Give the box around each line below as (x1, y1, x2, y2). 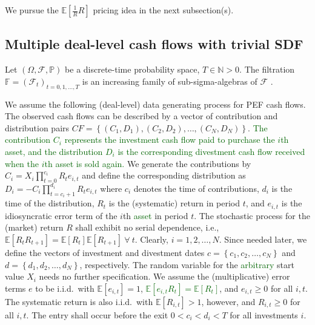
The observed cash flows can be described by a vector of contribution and (5, 110, 278, 122)
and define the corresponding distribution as (82, 169, 246, 182)
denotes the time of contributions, (133, 182, 259, 194)
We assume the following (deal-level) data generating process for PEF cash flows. (5, 97, 306, 110)
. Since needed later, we (219, 233, 307, 246)
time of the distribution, (5, 197, 94, 209)
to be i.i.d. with (35, 281, 94, 294)
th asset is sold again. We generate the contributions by (44, 157, 251, 169)
